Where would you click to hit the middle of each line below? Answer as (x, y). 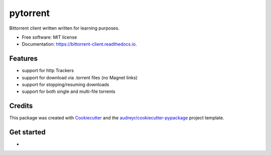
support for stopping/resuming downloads (65, 85)
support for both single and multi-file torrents (69, 92)
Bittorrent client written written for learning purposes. (64, 28)
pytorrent (30, 13)
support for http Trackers (48, 71)
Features (23, 58)
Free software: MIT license (49, 37)
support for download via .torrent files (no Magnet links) (80, 77)
